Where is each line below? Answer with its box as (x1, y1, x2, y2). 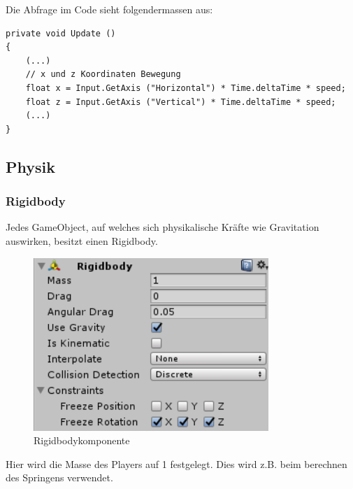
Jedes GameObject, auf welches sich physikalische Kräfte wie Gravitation (6, 220, 319, 234)
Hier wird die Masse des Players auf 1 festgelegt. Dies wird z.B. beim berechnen (6, 456, 347, 471)
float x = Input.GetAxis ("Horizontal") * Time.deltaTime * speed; (25, 83, 346, 93)
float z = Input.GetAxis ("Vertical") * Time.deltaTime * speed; (25, 97, 336, 107)
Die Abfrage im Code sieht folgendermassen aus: (6, 2, 213, 16)
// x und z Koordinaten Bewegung (25, 69, 181, 80)
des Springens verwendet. (6, 470, 113, 485)
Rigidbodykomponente (34, 433, 130, 448)
